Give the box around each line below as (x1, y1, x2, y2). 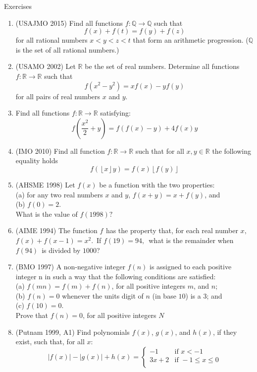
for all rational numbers (15, 35, 88, 45)
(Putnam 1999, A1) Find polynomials (15, 326, 130, 337)
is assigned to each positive (149, 261, 232, 272)
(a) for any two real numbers (15, 189, 103, 199)
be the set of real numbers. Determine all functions (85, 61, 240, 71)
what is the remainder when (149, 235, 234, 245)
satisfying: (100, 108, 131, 118)
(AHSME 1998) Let (15, 179, 75, 189)
